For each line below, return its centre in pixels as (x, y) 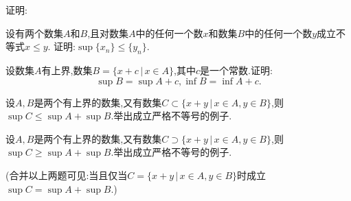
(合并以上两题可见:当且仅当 (67, 175)
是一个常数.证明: (236, 70)
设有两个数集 (34, 33)
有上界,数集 (67, 70)
